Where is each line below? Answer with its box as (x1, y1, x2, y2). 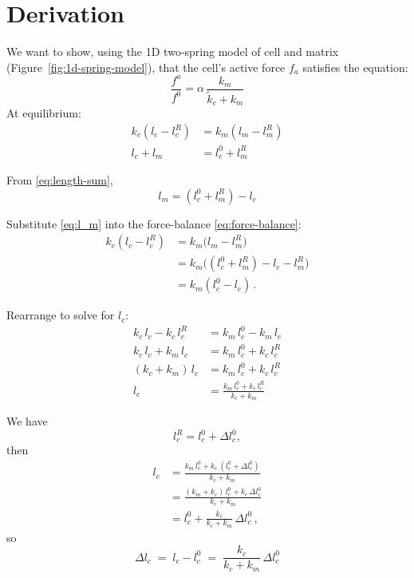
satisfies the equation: (302, 58, 408, 75)
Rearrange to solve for (6, 307, 115, 323)
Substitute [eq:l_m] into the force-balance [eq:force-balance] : (6, 215, 302, 232)
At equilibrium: (6, 105, 81, 121)
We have (6, 412, 48, 429)
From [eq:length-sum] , (6, 172, 113, 188)
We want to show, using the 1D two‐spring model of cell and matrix (6, 43, 339, 60)
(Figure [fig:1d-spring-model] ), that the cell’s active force (6, 58, 286, 75)
